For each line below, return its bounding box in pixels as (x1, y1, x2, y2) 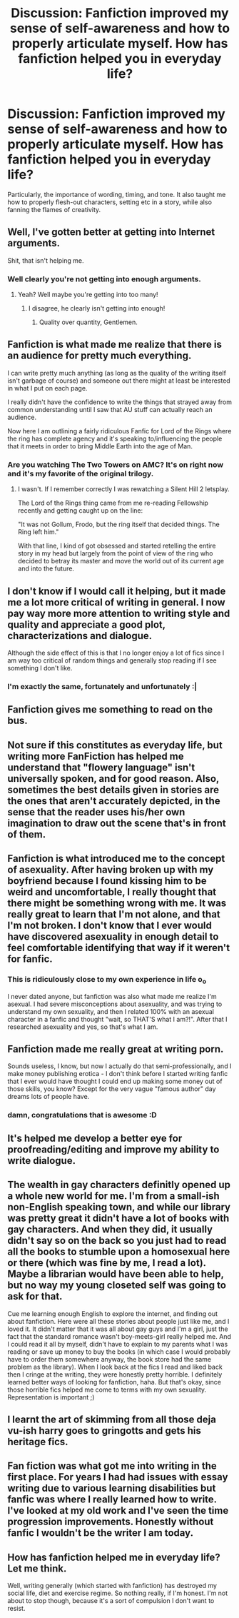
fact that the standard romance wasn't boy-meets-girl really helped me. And (7, 1332, 232, 1340)
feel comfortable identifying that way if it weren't (7, 942, 230, 954)
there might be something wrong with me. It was (7, 898, 227, 910)
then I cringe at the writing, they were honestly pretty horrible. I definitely (7, 1370, 223, 1379)
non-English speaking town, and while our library (7, 1201, 230, 1213)
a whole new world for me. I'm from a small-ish (7, 1190, 220, 1202)
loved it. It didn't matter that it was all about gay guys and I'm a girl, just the (7, 1325, 228, 1333)
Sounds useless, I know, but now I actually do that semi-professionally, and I (7, 1062, 232, 1070)
